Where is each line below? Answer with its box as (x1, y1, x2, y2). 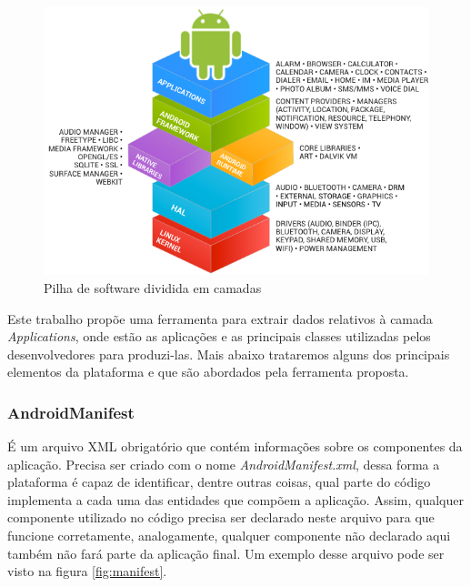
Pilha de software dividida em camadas (44, 278, 262, 297)
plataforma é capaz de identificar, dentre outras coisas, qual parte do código (7, 472, 431, 491)
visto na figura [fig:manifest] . (7, 562, 167, 581)
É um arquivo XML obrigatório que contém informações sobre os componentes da (7, 437, 463, 456)
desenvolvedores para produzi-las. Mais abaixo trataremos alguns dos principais (7, 344, 450, 363)
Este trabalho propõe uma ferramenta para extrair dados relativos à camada (7, 309, 433, 328)
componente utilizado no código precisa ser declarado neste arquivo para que (7, 508, 435, 527)
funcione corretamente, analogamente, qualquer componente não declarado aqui (7, 526, 451, 545)
